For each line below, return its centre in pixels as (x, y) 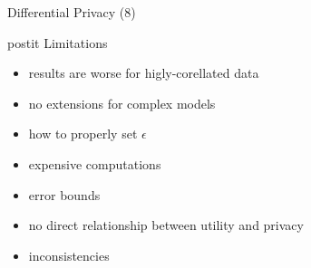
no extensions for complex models (122, 103)
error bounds (64, 194)
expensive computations (95, 163)
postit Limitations (58, 42)
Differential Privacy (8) (72, 12)
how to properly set (83, 134)
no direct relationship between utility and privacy (166, 225)
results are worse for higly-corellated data (144, 73)
